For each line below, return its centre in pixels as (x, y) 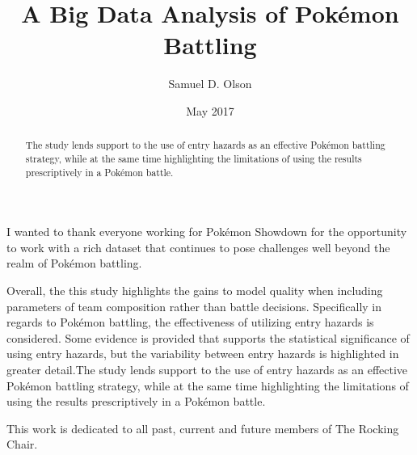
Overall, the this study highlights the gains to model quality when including (195, 291)
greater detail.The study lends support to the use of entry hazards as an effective (207, 370)
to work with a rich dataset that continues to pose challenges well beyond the (198, 247)
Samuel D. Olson (210, 84)
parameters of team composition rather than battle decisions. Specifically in (194, 306)
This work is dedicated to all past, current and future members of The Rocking (203, 428)
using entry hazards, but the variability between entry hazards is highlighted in (203, 354)
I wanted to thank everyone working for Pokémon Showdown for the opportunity (207, 232)
